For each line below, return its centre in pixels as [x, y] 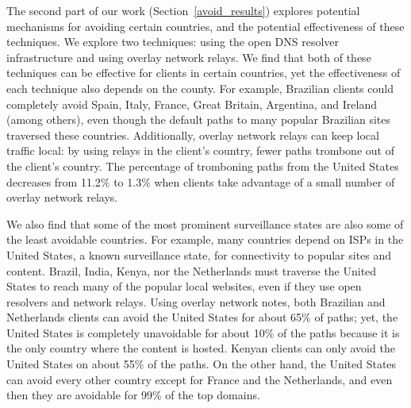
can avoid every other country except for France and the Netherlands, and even [200, 379]
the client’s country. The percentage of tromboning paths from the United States [203, 166]
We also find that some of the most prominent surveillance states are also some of [205, 223]
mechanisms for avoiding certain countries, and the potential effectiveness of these [205, 26]
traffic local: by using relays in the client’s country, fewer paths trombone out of [200, 150]
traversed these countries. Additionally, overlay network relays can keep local [193, 135]
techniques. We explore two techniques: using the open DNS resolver [173, 42]
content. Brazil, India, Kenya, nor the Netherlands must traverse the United [192, 270]
